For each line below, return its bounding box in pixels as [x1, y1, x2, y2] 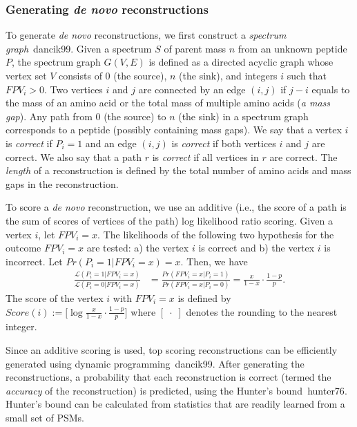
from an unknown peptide [238, 41, 347, 55]
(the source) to [104, 108, 166, 123]
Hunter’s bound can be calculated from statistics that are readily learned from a [6, 397, 345, 411]
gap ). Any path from [6, 108, 93, 123]
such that [287, 68, 327, 82]
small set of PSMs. [6, 410, 84, 424]
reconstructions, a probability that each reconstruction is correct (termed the [6, 370, 331, 384]
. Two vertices [44, 82, 103, 96]
